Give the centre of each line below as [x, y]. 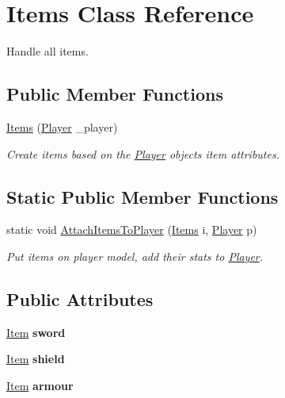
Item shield [36, 359]
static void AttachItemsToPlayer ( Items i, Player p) [132, 230]
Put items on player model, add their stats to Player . [135, 256]
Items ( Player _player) [62, 126]
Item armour [40, 385]
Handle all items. [47, 51]
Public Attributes [80, 298]
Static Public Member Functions [142, 196]
